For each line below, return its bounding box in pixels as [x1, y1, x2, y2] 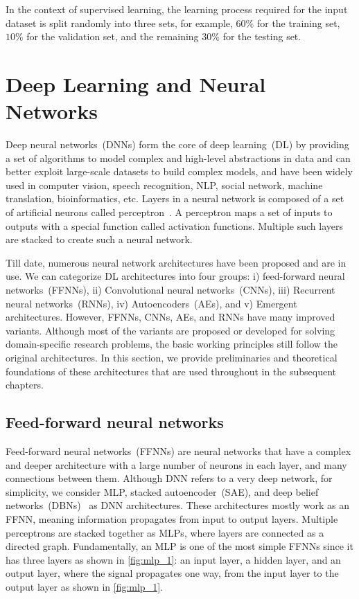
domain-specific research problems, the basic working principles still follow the [6, 337, 338, 351]
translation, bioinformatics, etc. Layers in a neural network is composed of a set [6, 191, 344, 206]
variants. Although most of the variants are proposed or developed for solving [6, 323, 335, 337]
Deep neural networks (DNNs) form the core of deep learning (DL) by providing [6, 137, 349, 152]
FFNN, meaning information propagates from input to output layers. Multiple [6, 511, 338, 526]
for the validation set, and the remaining [26, 29, 199, 44]
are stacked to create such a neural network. [6, 232, 193, 247]
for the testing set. [222, 29, 301, 44]
